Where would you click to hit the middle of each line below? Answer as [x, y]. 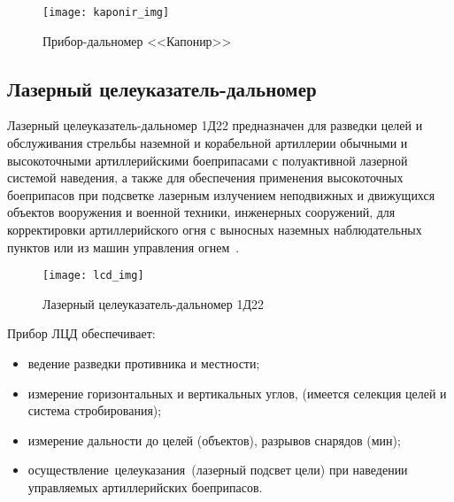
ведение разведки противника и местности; [144, 363]
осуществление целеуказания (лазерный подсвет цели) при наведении [218, 470]
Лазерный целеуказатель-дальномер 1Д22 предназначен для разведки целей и [215, 125]
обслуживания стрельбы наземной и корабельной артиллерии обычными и [208, 143]
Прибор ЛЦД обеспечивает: [81, 333]
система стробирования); [95, 410]
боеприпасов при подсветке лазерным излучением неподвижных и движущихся [221, 194]
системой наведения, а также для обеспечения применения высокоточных [205, 178]
